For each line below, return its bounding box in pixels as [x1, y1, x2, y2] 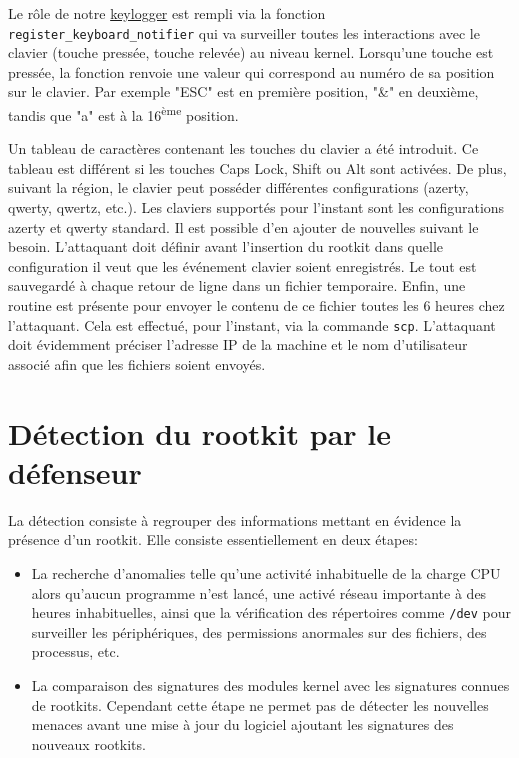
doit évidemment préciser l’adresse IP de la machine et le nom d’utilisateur [8, 334, 468, 355]
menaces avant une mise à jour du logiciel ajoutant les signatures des [31, 714, 454, 735]
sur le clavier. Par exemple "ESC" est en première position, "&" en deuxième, [8, 81, 479, 102]
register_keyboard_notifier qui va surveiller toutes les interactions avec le [8, 22, 480, 43]
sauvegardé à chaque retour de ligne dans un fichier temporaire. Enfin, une [8, 275, 466, 296]
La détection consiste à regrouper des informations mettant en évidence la [8, 509, 462, 530]
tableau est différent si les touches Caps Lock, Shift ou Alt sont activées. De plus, [8, 157, 507, 178]
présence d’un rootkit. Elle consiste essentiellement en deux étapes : [8, 529, 418, 550]
